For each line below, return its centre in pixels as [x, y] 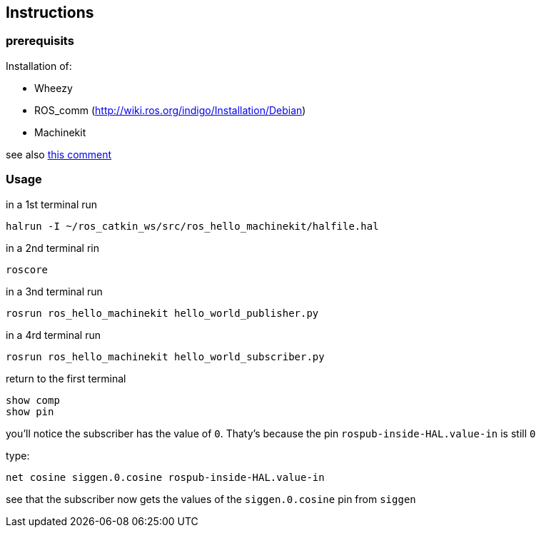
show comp [33, 400]
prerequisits [40, 41]
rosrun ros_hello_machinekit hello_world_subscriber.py [165, 356]
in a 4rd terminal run [54, 335]
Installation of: [39, 66]
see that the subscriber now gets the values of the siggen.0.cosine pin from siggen [211, 499]
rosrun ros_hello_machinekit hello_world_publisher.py [162, 313]
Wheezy [54, 88]
